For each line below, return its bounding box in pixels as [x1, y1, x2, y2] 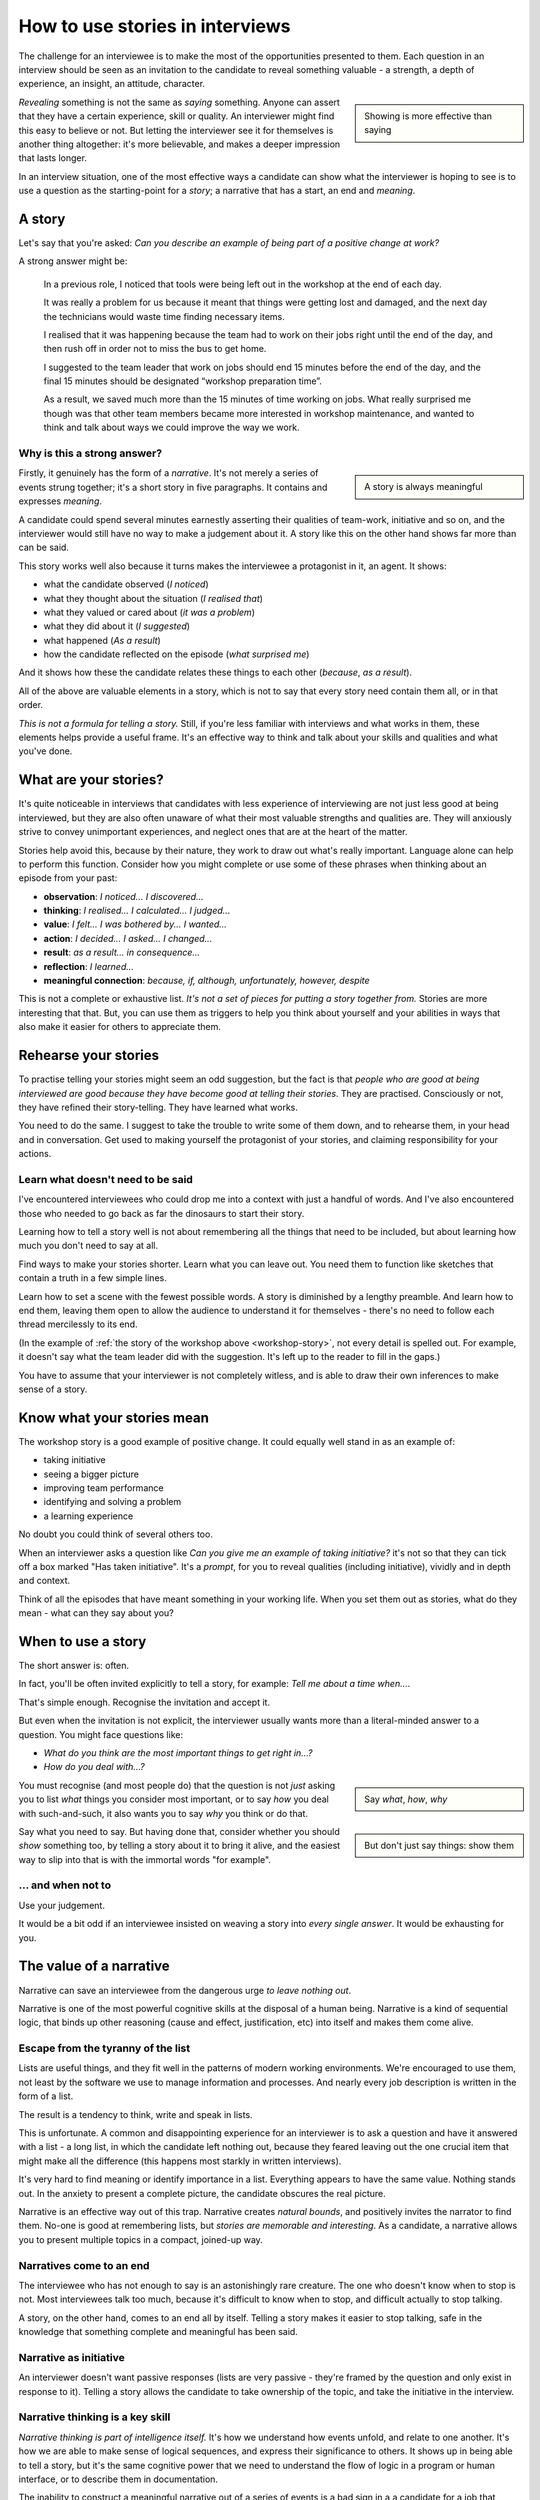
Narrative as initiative [18, 2350, 125, 2364]
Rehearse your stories [18, 1047, 160, 1064]
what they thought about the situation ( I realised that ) [43, 592, 264, 604]
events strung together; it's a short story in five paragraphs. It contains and [18, 481, 328, 493]
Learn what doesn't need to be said [18, 1172, 194, 1186]
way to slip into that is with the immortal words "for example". [18, 1853, 272, 1865]
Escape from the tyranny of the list [18, 2041, 190, 2055]
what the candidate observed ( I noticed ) [43, 578, 209, 590]
